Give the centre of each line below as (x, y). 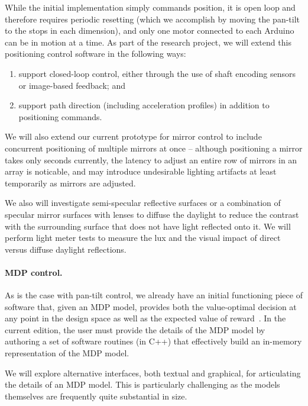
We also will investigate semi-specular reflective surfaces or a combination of (143, 203)
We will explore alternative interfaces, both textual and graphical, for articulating (153, 373)
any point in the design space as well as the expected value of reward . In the (145, 318)
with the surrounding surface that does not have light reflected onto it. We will (148, 226)
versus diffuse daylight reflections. (66, 249)
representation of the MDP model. (67, 353)
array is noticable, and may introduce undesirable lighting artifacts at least (141, 171)
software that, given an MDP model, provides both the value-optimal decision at (151, 306)
